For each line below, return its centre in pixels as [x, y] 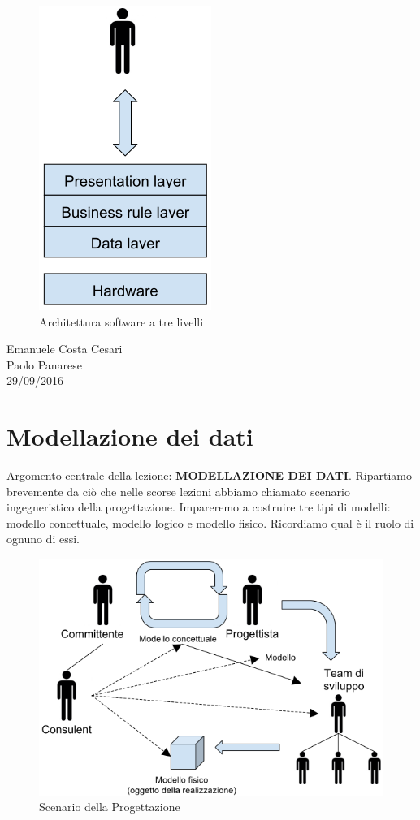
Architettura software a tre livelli [121, 321]
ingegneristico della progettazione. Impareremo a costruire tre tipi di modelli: [199, 507]
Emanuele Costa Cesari [65, 349]
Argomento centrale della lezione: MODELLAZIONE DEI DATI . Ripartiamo [210, 475]
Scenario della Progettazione [110, 807]
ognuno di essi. [43, 539]
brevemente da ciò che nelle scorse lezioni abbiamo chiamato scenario [178, 491]
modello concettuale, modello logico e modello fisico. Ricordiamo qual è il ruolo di [210, 522]
